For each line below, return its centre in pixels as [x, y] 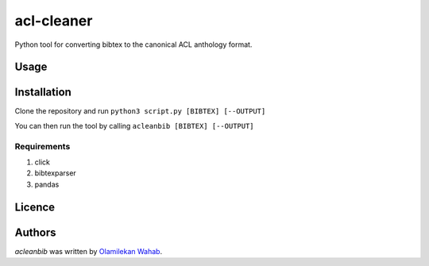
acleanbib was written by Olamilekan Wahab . [89, 251]
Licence [35, 207]
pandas [47, 184]
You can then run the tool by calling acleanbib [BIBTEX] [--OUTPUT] [134, 125]
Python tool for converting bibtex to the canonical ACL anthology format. [133, 44]
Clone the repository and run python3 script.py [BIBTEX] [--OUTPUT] [140, 111]
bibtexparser [56, 173]
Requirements [43, 146]
